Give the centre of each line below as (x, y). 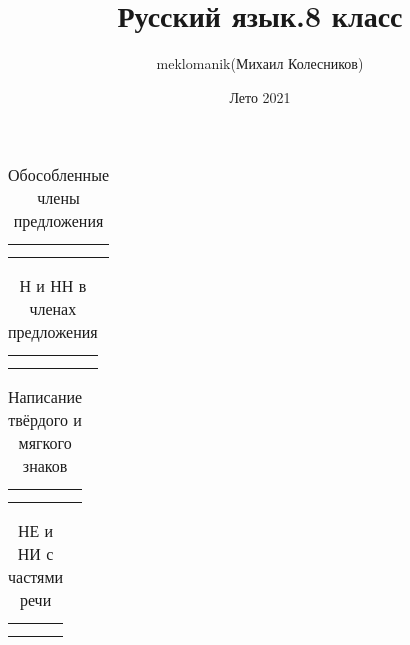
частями (36, 577)
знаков (45, 466)
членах (53, 309)
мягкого (45, 443)
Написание (45, 397)
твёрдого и (45, 420)
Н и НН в (53, 286)
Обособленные (58, 175)
